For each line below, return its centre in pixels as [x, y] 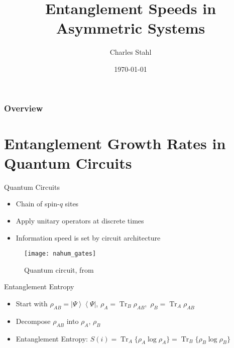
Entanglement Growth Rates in [115, 143]
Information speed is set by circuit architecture [88, 237]
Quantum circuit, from [59, 269]
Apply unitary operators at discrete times [80, 220]
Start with [32, 303]
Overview [24, 108]
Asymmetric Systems [131, 28]
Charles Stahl [131, 52]
